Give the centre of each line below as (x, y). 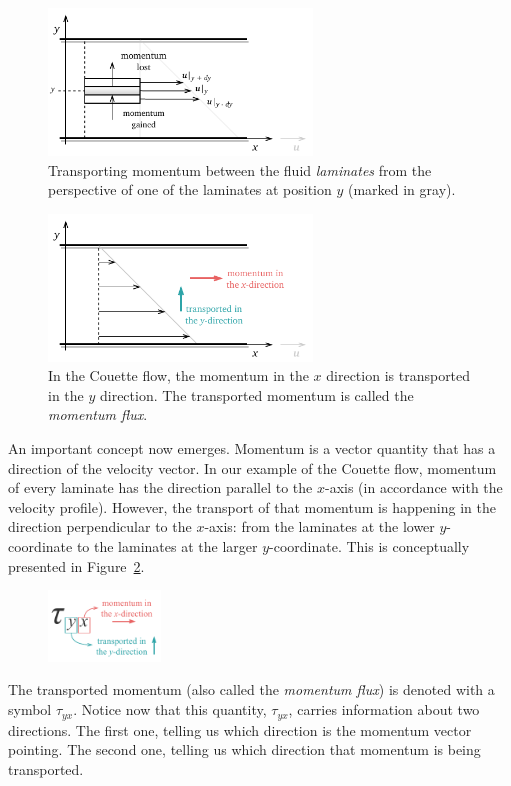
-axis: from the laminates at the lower (319, 526)
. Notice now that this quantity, (170, 709)
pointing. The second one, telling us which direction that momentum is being (244, 749)
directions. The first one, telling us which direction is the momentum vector (240, 729)
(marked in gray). (401, 189)
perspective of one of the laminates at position (190, 189)
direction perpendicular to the (100, 526)
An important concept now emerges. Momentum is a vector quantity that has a (252, 448)
